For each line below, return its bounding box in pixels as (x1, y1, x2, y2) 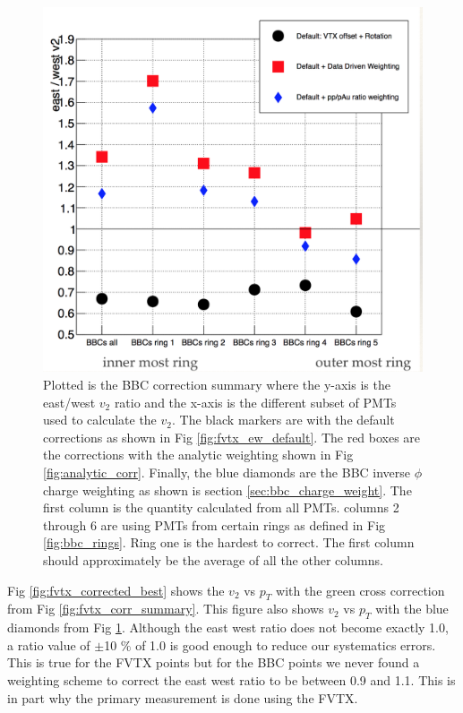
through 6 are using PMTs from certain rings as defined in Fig (43, 515, 386, 534)
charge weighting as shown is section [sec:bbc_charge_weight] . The (43, 480, 412, 499)
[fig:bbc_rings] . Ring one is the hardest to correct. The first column (43, 533, 415, 552)
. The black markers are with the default (172, 410, 395, 429)
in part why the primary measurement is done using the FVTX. (7, 688, 358, 707)
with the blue (375, 599, 449, 618)
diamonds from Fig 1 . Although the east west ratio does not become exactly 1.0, (7, 618, 449, 637)
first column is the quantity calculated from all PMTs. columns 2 (43, 498, 399, 517)
